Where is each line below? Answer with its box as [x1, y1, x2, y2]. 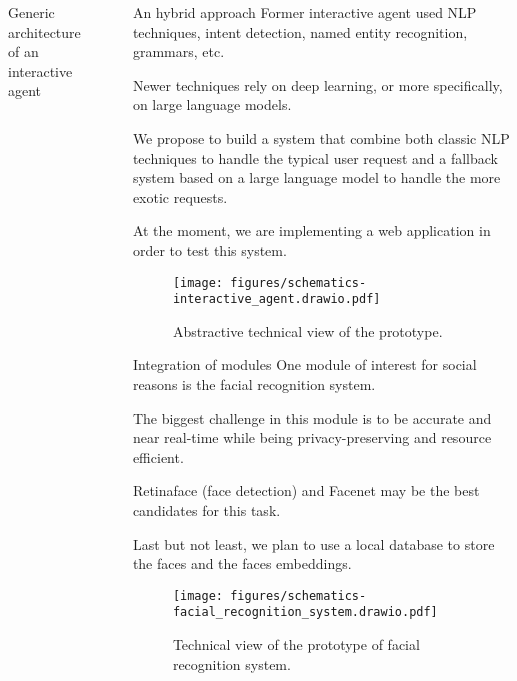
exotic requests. [132, 186, 228, 207]
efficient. [132, 446, 184, 467]
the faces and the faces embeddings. [132, 553, 352, 574]
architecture [8, 21, 81, 42]
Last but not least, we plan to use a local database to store [132, 533, 495, 554]
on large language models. [132, 94, 292, 115]
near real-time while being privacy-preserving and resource [132, 427, 492, 448]
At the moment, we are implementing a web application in [132, 220, 491, 241]
